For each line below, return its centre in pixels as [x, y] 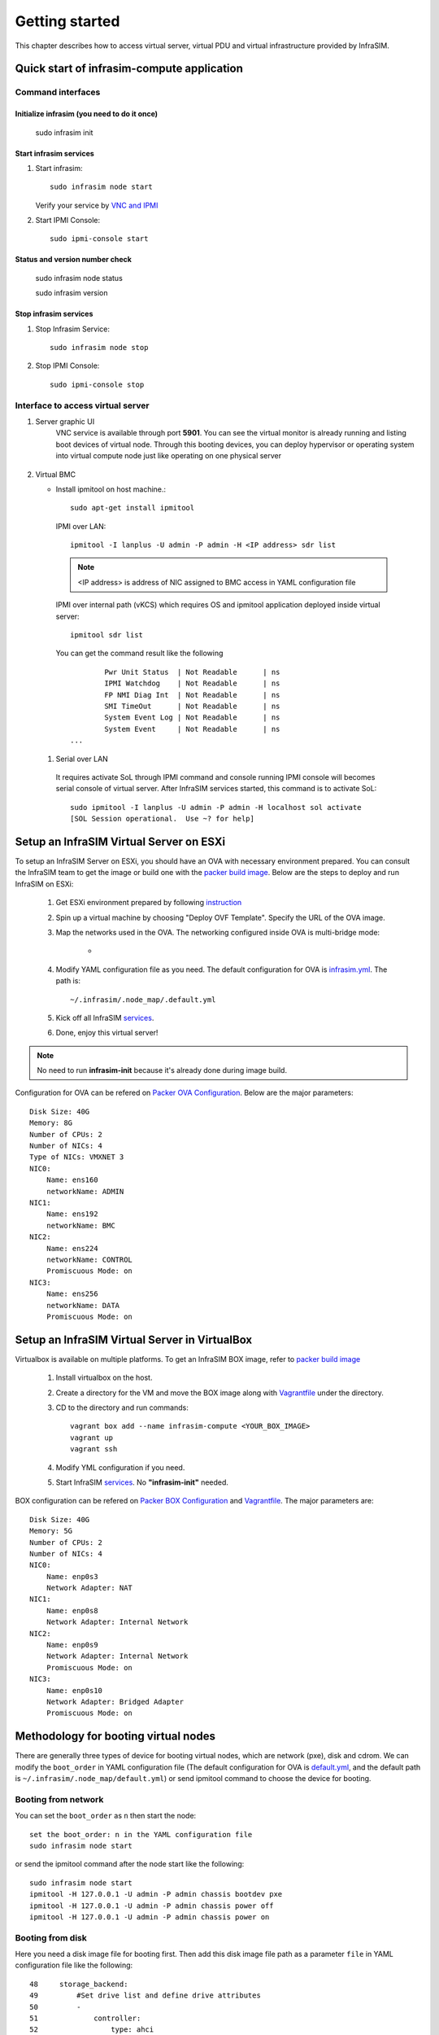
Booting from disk [51, 1937]
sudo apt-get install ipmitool [133, 508]
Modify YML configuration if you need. [120, 1467]
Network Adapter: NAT [89, 1588]
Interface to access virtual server [82, 405]
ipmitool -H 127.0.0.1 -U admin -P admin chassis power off [152, 1906]
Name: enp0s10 [74, 1690]
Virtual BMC [56, 474]
